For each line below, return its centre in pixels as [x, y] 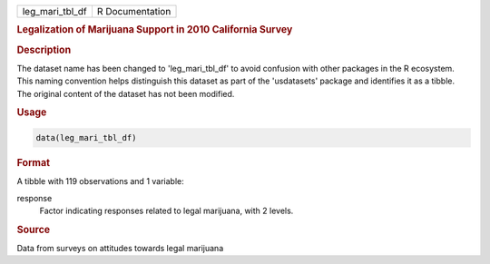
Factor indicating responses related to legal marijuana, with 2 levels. [167, 210]
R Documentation [134, 11]
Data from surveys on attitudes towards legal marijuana [120, 249]
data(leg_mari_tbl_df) [86, 137]
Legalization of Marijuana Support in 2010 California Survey [155, 30]
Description [44, 50]
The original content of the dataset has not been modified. [126, 93]
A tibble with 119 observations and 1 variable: [101, 181]
